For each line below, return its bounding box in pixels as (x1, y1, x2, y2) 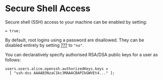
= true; (5, 28, 21, 33)
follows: (5, 57, 21, 62)
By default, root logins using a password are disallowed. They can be (5, 37, 144, 43)
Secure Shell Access (5, 3, 91, 14)
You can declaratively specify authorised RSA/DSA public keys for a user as (5, 52, 158, 58)
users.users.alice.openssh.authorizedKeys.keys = (5, 66, 109, 71)
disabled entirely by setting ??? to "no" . (5, 42, 84, 48)
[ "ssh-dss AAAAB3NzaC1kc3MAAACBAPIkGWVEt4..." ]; (9, 70, 115, 76)
